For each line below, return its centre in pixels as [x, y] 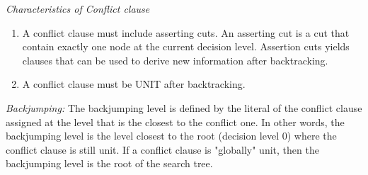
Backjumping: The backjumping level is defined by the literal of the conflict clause [184, 107]
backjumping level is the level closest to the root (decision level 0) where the [171, 136]
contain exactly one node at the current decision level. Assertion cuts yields [186, 46]
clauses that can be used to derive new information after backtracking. [175, 60]
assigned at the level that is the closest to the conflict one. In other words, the [175, 122]
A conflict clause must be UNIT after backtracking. [134, 84]
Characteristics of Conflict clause [78, 9]
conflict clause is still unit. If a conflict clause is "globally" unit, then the [162, 149]
